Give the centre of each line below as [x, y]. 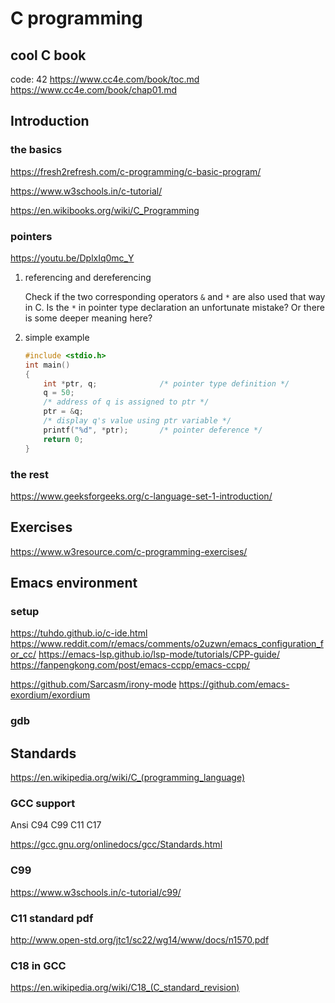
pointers [31, 236]
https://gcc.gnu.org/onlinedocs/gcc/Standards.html [116, 844]
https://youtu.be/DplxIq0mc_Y [72, 258]
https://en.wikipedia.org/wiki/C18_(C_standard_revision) [125, 988]
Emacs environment [74, 583]
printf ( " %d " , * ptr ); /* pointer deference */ [153, 430]
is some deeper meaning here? [88, 318]
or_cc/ [23, 654]
